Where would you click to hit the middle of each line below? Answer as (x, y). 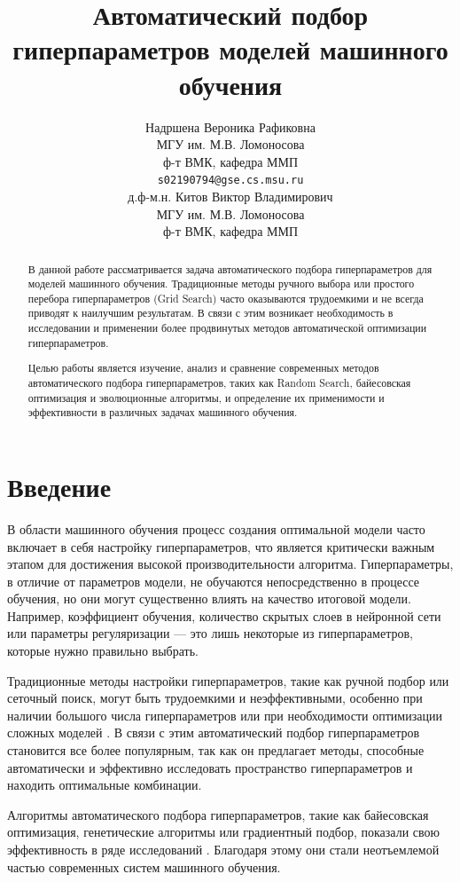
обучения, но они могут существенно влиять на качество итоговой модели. (209, 598)
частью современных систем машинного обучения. (144, 866)
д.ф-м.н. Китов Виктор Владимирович (230, 196)
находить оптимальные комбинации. (105, 785)
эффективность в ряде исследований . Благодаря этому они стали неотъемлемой (223, 849)
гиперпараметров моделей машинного (230, 49)
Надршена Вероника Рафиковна (230, 126)
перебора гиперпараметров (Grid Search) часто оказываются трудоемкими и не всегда (226, 298)
